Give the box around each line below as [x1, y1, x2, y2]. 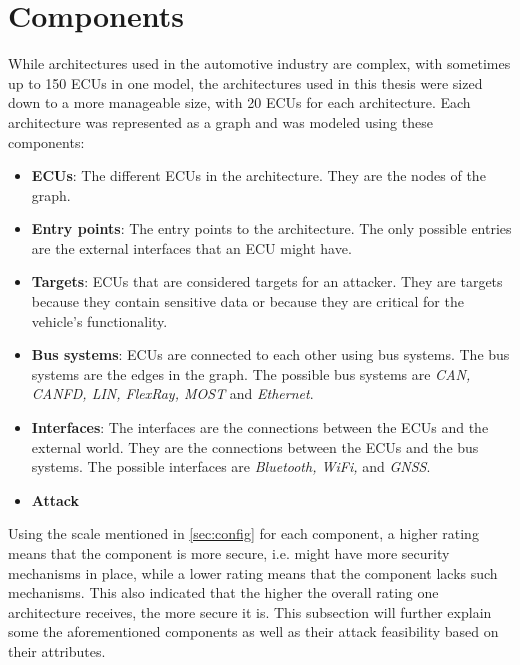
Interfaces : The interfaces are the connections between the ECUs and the [31, 417, 489, 438]
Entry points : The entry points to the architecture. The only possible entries [31, 218, 512, 239]
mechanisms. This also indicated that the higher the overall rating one [8, 582, 439, 603]
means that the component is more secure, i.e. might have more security [8, 543, 450, 563]
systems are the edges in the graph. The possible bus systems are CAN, [31, 363, 471, 384]
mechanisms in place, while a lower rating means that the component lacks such [8, 562, 498, 583]
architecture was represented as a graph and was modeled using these [8, 111, 433, 132]
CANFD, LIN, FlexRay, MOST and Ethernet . [31, 383, 314, 404]
